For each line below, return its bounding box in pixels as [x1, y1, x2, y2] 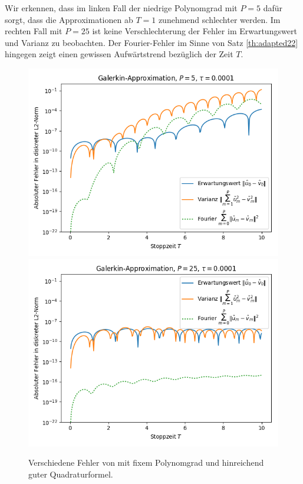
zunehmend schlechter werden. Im [158, 13, 281, 25]
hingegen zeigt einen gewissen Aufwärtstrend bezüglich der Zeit [5, 48, 233, 60]
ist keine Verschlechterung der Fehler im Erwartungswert [92, 25, 297, 37]
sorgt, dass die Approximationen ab [5, 13, 133, 25]
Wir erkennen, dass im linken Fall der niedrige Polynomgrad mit [5, 2, 238, 14]
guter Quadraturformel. [28, 467, 113, 480]
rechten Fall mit [5, 25, 62, 37]
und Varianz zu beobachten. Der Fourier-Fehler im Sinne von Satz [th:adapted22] [5, 36, 298, 48]
